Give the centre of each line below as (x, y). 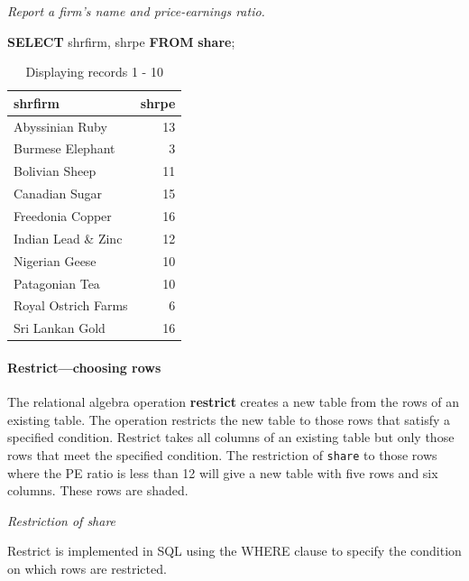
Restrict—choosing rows (84, 367)
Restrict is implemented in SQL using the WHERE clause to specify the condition (234, 551)
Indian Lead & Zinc (68, 238)
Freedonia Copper (63, 216)
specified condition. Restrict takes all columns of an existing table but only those (231, 437)
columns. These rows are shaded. (98, 490)
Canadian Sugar (58, 194)
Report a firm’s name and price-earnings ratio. (136, 11)
